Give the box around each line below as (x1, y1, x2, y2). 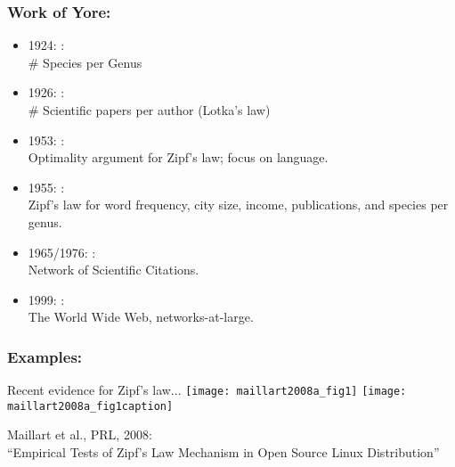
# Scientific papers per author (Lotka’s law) (28, 101, 271, 119)
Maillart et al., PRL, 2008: (7, 425, 152, 444)
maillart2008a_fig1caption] (7, 399, 174, 413)
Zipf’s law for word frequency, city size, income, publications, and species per (28, 195, 449, 214)
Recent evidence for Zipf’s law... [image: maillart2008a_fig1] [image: (7, 381, 407, 399)
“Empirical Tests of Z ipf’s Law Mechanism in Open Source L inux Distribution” (7, 443, 440, 462)
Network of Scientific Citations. (28, 260, 199, 279)
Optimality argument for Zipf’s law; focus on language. (28, 148, 329, 167)
